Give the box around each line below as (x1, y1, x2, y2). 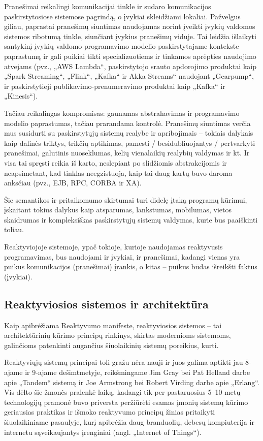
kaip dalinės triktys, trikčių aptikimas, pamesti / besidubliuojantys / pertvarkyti (4, 137, 255, 148)
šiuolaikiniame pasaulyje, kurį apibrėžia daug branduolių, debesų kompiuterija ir (4, 416, 254, 427)
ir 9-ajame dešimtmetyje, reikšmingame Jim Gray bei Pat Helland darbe (25, 367, 250, 377)
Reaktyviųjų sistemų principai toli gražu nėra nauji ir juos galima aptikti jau (4, 357, 243, 367)
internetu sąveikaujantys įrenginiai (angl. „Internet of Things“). (4, 426, 202, 437)
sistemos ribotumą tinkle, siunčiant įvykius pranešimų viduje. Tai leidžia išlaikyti (4, 30, 256, 41)
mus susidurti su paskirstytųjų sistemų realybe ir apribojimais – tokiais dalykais (4, 128, 253, 138)
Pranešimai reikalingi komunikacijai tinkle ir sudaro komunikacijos (4, 1, 211, 11)
